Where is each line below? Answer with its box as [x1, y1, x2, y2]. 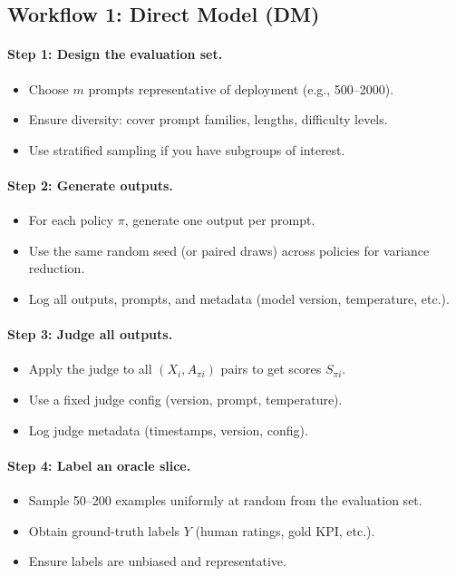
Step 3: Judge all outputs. [7, 325, 173, 344]
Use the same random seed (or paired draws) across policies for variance [28, 240, 430, 259]
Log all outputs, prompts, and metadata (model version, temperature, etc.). [28, 288, 450, 308]
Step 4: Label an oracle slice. [7, 455, 191, 474]
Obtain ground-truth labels [28, 521, 180, 540]
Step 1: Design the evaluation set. [7, 44, 223, 63]
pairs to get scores [220, 359, 322, 378]
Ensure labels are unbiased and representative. [28, 552, 286, 571]
